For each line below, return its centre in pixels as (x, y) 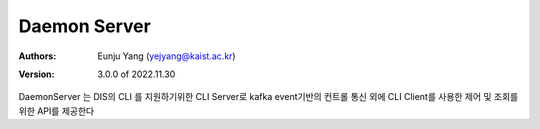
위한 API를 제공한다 (56, 111)
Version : (36, 74)
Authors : (37, 56)
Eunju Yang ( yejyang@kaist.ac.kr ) (166, 56)
